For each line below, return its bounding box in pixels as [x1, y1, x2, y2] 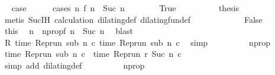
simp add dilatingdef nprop [4, 59, 145, 71]
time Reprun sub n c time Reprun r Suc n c [4, 47, 182, 60]
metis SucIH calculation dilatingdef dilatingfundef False [4, 13, 263, 25]
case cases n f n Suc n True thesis [11, 2, 240, 13]
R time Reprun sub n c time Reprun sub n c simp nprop [4, 36, 270, 48]
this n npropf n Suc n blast [4, 25, 133, 37]
